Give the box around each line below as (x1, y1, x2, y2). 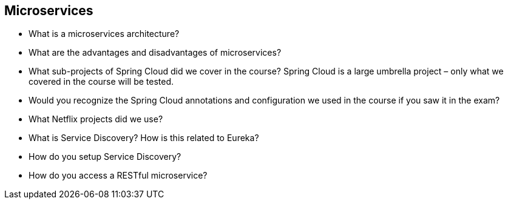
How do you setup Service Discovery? (29, 151, 181, 162)
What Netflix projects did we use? (29, 114, 163, 125)
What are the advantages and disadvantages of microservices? (29, 47, 282, 58)
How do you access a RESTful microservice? (29, 170, 208, 181)
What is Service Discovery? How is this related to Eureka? (29, 133, 259, 143)
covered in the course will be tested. (29, 76, 174, 87)
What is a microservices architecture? (29, 28, 180, 39)
